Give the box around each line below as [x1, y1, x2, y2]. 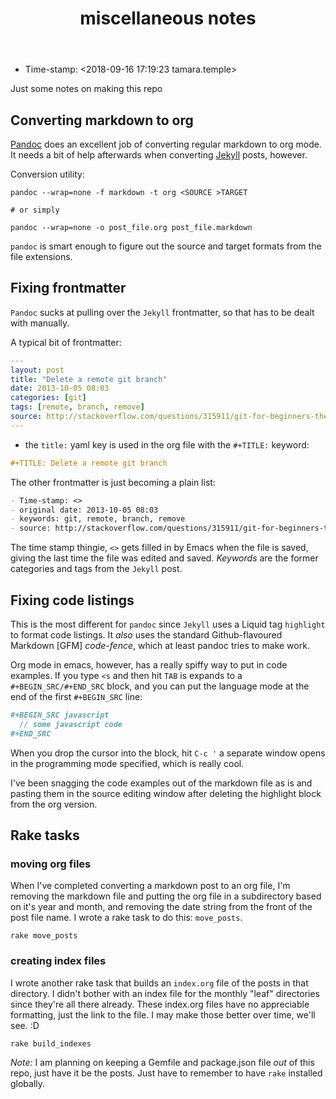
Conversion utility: [10, 168, 85, 180]
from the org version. [10, 798, 98, 810]
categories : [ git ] [10, 393, 87, 403]
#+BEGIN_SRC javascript [10, 710, 110, 720]
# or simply [10, 205, 60, 215]
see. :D [10, 1019, 40, 1031]
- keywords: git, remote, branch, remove [10, 514, 186, 524]
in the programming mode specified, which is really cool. [10, 757, 245, 769]
